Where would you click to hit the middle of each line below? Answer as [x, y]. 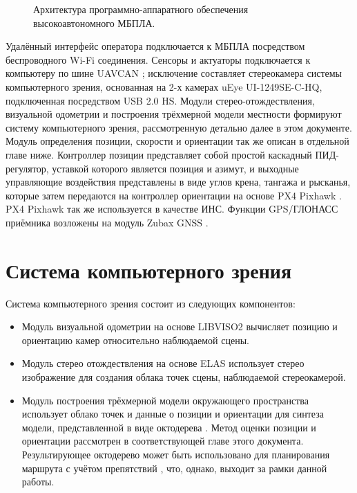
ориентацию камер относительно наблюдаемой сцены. [135, 340]
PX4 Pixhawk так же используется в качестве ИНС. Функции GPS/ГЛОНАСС [172, 209]
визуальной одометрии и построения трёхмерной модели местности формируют [174, 114]
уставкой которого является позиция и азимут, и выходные [175, 168]
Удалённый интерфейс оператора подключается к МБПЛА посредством [155, 46]
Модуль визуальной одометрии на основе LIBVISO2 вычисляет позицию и [180, 326]
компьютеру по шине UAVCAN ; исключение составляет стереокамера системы [174, 73]
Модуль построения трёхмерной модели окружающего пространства [165, 400]
